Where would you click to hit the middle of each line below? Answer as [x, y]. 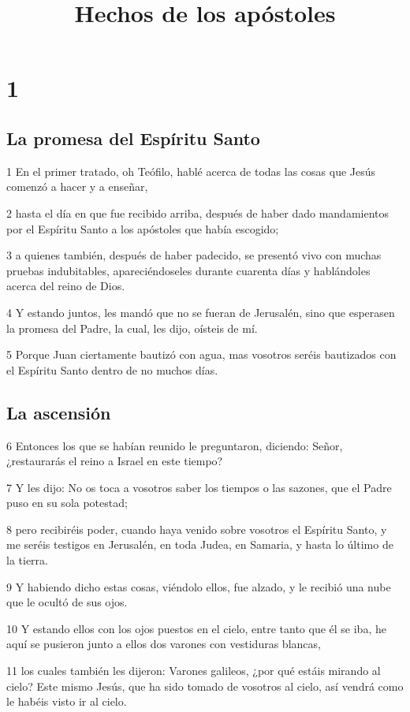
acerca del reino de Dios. [66, 286]
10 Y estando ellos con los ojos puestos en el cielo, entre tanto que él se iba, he [196, 628]
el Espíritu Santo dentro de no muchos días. [112, 369]
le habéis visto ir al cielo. [67, 701]
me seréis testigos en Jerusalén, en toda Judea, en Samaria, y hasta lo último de [200, 544]
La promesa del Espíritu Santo [133, 138]
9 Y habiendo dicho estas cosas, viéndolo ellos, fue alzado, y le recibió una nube [199, 586]
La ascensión [59, 412]
